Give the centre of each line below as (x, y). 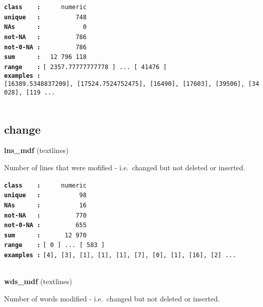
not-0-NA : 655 (46, 225)
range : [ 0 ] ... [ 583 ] (55, 245)
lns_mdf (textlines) (36, 150)
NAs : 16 (46, 205)
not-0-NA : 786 (46, 47)
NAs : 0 (46, 27)
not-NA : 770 (46, 215)
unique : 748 (46, 17)
